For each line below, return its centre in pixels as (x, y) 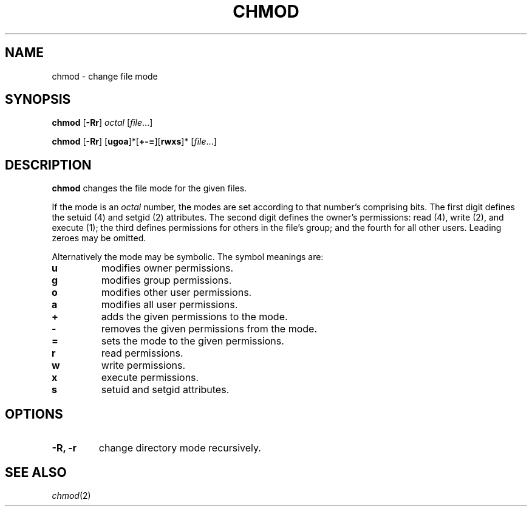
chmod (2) (71, 495)
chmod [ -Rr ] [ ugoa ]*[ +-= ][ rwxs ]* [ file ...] (134, 142)
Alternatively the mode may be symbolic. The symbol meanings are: (188, 257)
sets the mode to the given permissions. (193, 341)
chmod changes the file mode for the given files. (149, 188)
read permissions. (142, 353)
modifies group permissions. (166, 280)
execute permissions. (150, 378)
